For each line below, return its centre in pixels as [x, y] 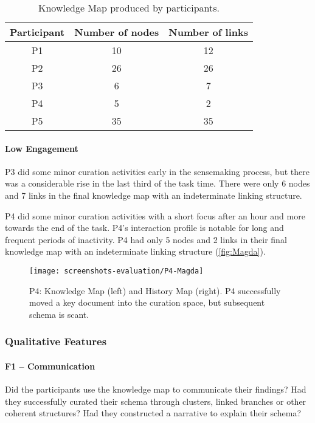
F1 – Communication [50, 366]
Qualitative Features [56, 341]
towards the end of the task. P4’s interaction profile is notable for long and [144, 228]
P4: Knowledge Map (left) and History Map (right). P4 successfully [155, 290]
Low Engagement [42, 148]
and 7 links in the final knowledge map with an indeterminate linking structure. [154, 195]
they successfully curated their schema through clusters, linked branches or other [156, 401]
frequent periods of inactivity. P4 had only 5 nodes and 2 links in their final [146, 239]
